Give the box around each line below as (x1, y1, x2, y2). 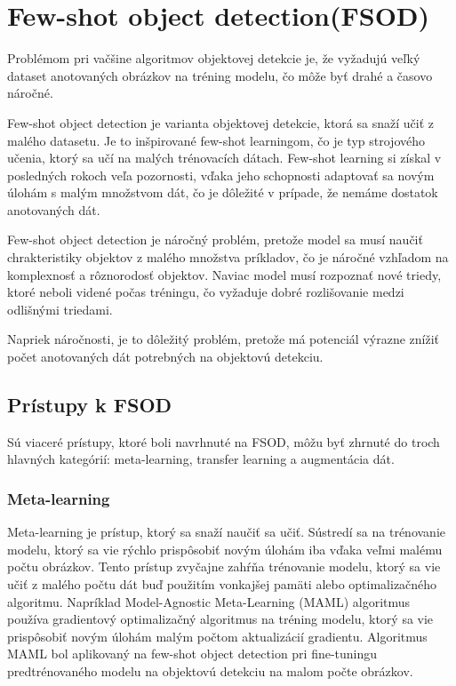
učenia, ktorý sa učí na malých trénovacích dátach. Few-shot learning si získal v (7, 148, 442, 167)
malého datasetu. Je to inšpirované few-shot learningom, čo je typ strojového (7, 131, 425, 149)
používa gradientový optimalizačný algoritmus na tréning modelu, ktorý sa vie (7, 610, 434, 628)
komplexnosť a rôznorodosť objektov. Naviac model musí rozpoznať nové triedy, (7, 265, 442, 283)
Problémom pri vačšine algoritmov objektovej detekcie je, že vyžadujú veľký (7, 49, 420, 68)
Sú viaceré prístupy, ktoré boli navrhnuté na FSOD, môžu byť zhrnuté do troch (7, 432, 440, 451)
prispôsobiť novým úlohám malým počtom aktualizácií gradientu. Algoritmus (7, 626, 428, 645)
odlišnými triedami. (7, 299, 113, 318)
